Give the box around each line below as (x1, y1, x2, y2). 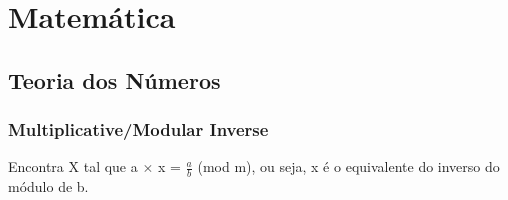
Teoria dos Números (8, 64, 221, 95)
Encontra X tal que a (8, 156, 138, 177)
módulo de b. (8, 176, 89, 197)
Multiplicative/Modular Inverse (8, 117, 269, 142)
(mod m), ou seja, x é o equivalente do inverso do (197, 156, 500, 177)
